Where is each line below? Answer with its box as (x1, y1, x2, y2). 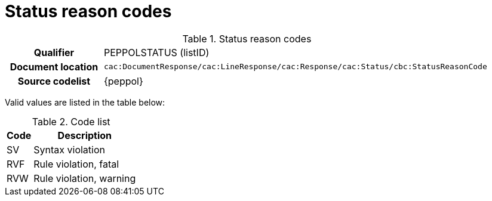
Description (57, 129, 112, 141)
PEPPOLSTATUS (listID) (103, 46, 210, 58)
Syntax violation (33, 143, 105, 156)
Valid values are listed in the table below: (5, 97, 165, 107)
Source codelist (17, 75, 91, 87)
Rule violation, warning (33, 172, 136, 184)
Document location (10, 60, 99, 73)
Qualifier (33, 46, 75, 58)
